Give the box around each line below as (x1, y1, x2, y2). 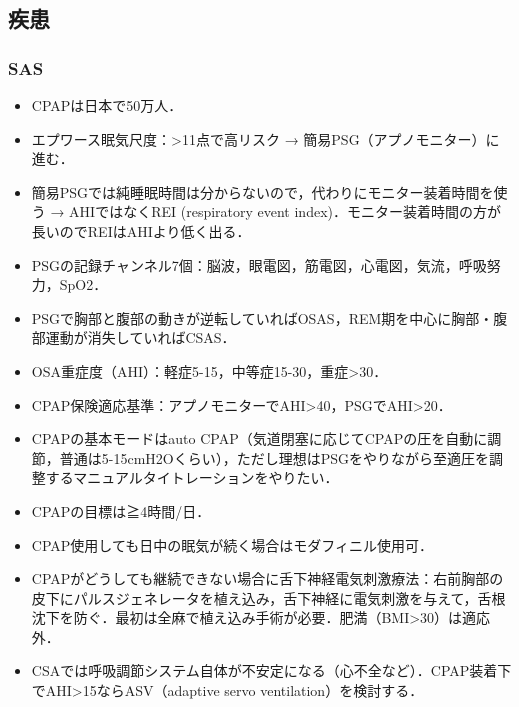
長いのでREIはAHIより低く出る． (31, 220, 251, 241)
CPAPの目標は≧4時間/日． (31, 500, 211, 521)
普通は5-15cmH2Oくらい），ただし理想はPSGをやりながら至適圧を (59, 447, 490, 468)
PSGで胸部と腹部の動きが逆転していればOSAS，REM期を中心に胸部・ (31, 307, 494, 328)
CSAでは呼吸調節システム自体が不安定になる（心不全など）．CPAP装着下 (31, 660, 512, 681)
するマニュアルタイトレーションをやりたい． (45, 467, 339, 488)
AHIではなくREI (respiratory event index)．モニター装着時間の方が (69, 201, 501, 222)
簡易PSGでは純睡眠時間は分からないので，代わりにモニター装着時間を (31, 181, 494, 202)
